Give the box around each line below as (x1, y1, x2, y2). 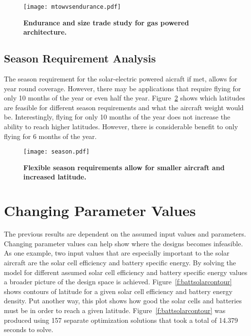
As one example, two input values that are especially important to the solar (4, 248, 230, 258)
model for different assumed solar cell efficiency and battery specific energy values (4, 267, 248, 277)
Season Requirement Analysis (4, 51, 156, 66)
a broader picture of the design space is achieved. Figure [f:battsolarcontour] (4, 277, 232, 287)
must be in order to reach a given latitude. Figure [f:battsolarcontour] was (4, 305, 226, 315)
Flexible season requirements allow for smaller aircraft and (23, 162, 225, 172)
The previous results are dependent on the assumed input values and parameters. (4, 229, 246, 239)
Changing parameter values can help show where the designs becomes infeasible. (4, 238, 243, 248)
